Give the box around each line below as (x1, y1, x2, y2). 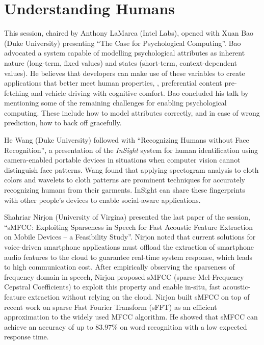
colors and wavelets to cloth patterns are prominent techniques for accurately (4, 174, 246, 185)
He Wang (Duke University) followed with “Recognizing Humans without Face (4, 135, 249, 145)
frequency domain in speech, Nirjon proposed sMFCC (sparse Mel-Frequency (4, 271, 244, 282)
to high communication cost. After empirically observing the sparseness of (4, 261, 235, 272)
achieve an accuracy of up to (4, 321, 93, 332)
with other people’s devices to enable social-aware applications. (4, 194, 201, 205)
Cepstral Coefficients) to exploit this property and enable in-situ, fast (4, 281, 221, 292)
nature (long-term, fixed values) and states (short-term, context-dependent (4, 57, 237, 68)
